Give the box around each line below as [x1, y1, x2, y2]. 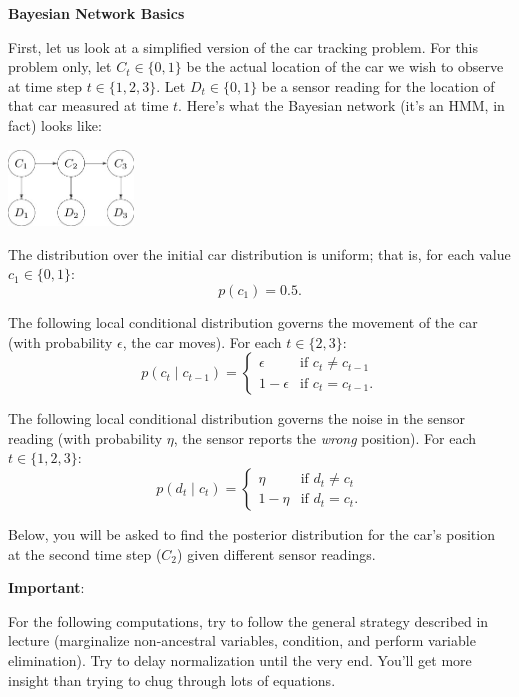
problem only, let [8, 56, 112, 77]
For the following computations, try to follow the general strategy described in [8, 610, 489, 631]
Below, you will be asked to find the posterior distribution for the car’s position [8, 523, 495, 544]
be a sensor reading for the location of [261, 75, 495, 96]
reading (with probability [8, 427, 163, 448]
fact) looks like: [8, 114, 102, 135]
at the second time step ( [8, 543, 162, 564]
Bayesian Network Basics [8, 3, 185, 23]
